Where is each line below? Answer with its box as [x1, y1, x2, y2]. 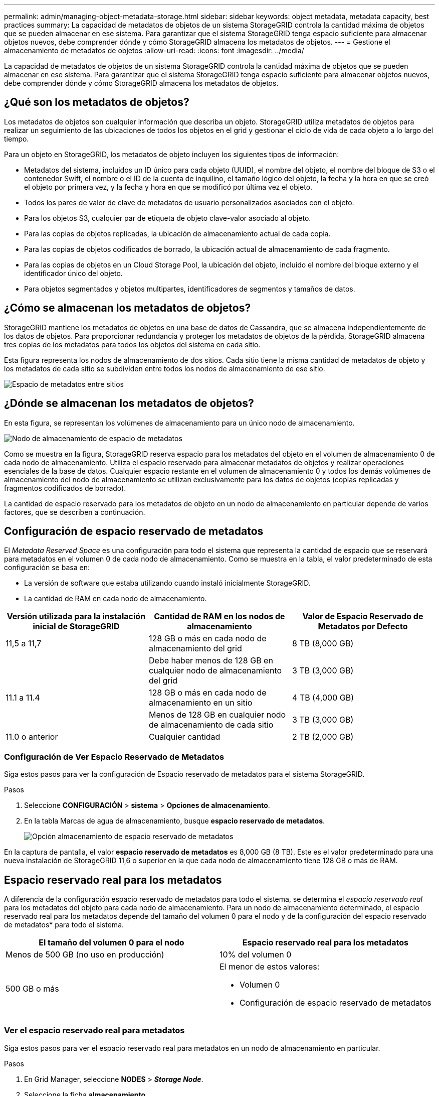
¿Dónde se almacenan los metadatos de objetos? [4, 397, 254, 410]
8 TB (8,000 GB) [292, 638, 354, 649]
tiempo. [4, 134, 29, 143]
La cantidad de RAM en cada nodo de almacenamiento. [24, 594, 207, 603]
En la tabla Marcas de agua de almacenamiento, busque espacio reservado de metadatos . [24, 816, 325, 826]
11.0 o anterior [6, 732, 58, 742]
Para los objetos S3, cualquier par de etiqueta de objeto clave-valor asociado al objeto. [24, 213, 311, 222]
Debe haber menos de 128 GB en [148, 655, 273, 666]
